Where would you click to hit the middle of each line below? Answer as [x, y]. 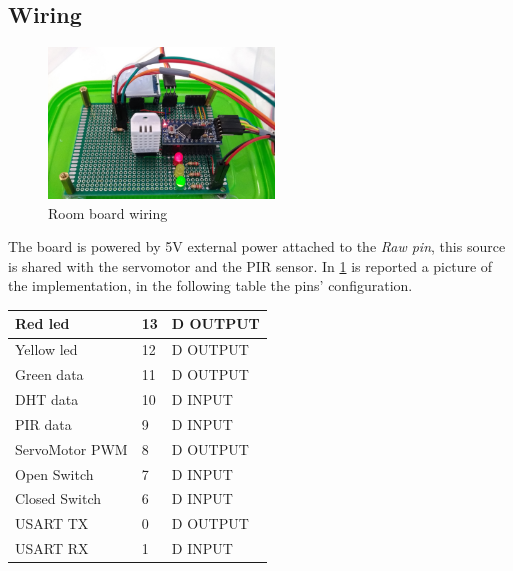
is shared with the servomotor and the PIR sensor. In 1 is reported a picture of [250, 265]
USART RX [52, 548]
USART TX [52, 523]
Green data [49, 374]
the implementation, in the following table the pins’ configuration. [210, 285]
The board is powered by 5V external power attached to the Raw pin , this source [257, 246]
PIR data [43, 423]
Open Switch [54, 473]
